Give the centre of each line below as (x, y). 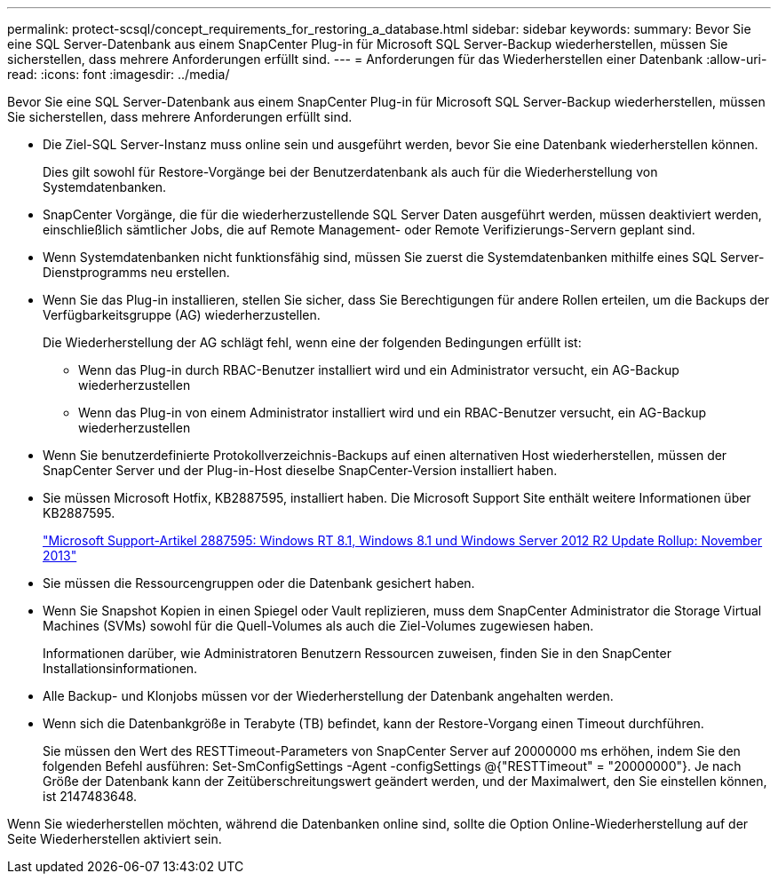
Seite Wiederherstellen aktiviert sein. (115, 839)
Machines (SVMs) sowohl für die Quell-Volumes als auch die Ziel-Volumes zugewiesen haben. (318, 626)
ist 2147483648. (90, 796)
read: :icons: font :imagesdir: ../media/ (119, 74)
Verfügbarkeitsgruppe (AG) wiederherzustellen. (182, 315)
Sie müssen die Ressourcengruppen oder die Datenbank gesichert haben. (259, 583)
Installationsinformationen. (120, 668)
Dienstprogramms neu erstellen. (136, 272)
